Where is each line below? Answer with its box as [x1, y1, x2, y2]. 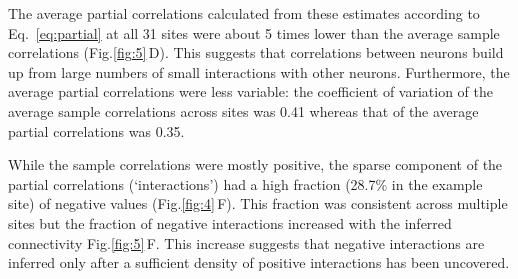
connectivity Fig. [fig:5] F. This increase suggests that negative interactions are [8, 232, 485, 253]
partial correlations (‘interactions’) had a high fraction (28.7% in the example [8, 173, 483, 194]
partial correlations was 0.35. [8, 120, 185, 141]
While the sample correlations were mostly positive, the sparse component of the [8, 154, 503, 175]
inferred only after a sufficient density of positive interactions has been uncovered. [8, 252, 510, 273]
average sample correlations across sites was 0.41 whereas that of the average [8, 100, 479, 121]
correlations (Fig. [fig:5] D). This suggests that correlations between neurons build [8, 42, 504, 63]
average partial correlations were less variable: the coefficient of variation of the [8, 81, 494, 102]
